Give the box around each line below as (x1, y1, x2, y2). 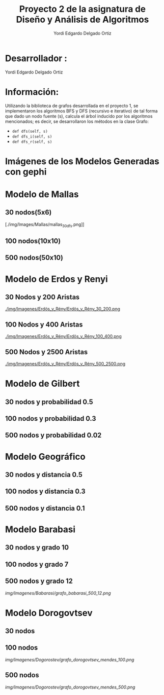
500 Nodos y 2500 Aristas (5, 348, 88, 356)
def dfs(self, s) (12, 129, 48, 134)
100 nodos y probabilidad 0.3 (5, 414, 97, 423)
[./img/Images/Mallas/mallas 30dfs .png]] (5, 221, 84, 228)
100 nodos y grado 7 (5, 560, 69, 568)
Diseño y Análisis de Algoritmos (16, 14, 149, 25)
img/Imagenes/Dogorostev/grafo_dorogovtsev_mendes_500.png (5, 684, 136, 690)
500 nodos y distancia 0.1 (5, 504, 85, 512)
